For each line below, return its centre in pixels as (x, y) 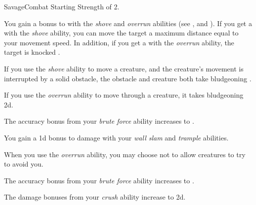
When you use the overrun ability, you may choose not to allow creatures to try (125, 154)
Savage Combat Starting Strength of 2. (62, 6)
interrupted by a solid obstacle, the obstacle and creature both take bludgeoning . (128, 78)
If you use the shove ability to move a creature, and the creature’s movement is (124, 68)
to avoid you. (24, 164)
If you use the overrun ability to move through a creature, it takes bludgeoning (124, 95)
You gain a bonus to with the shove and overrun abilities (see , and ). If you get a (128, 23)
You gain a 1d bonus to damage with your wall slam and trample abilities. (116, 137)
